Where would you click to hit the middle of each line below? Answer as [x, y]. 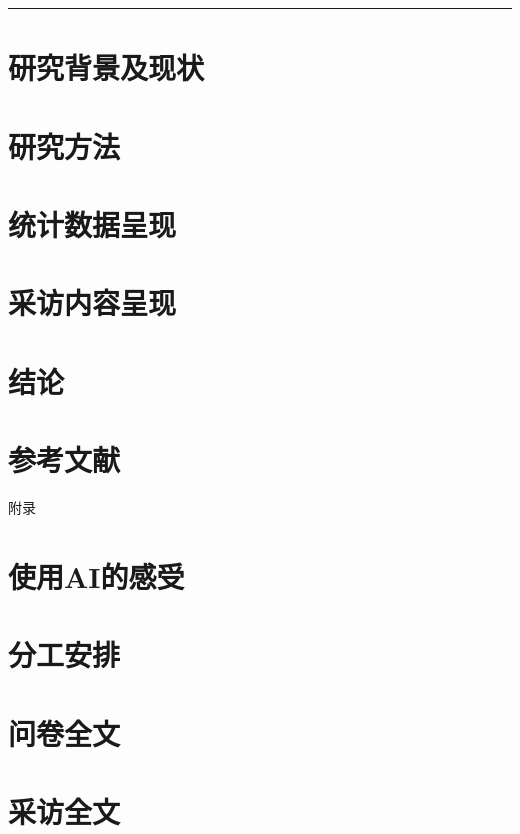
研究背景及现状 [106, 67]
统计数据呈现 [92, 223]
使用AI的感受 [96, 575]
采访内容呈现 [92, 302]
